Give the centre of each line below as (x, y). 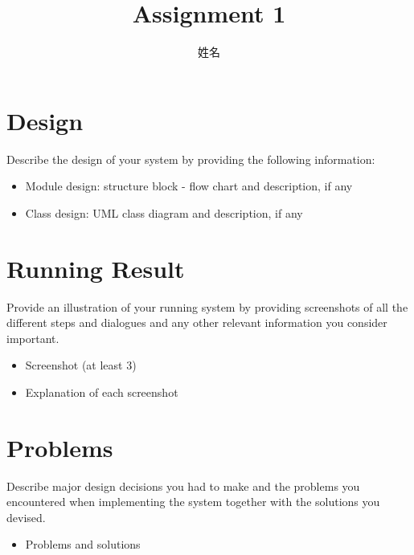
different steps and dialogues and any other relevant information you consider (197, 322)
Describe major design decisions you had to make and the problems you (183, 486)
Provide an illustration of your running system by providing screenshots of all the (207, 306)
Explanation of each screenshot (102, 392)
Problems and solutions (83, 544)
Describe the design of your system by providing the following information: (191, 159)
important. (33, 338)
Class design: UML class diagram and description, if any (164, 212)
